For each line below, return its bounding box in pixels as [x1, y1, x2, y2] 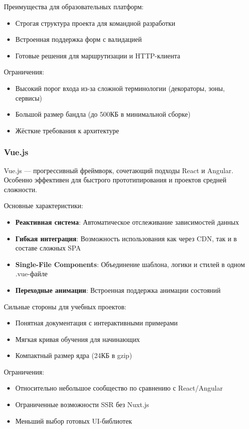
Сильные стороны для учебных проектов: [4, 301, 126, 311]
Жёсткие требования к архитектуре [15, 125, 119, 135]
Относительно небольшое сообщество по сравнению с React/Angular [15, 383, 223, 393]
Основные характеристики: [4, 200, 83, 211]
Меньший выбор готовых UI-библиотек [15, 415, 132, 426]
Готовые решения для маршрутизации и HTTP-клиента [15, 50, 180, 60]
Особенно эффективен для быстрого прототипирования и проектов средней [4, 175, 227, 185]
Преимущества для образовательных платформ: [4, 1, 144, 11]
